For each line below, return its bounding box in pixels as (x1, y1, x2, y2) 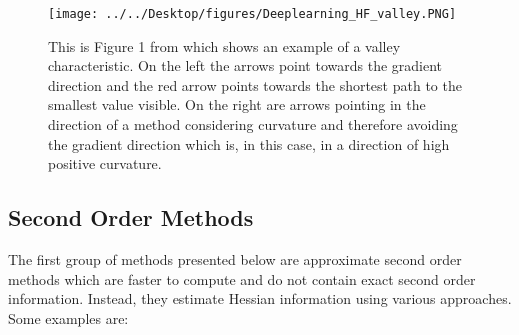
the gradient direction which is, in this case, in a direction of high (48, 133, 450, 154)
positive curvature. (48, 153, 162, 174)
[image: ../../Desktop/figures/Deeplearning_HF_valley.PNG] (48, 7, 457, 21)
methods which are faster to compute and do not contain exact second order (8, 268, 476, 289)
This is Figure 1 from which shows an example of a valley (48, 35, 401, 56)
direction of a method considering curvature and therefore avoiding (48, 114, 458, 135)
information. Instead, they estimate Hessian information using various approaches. (8, 288, 512, 309)
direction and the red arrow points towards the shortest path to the (48, 74, 462, 95)
